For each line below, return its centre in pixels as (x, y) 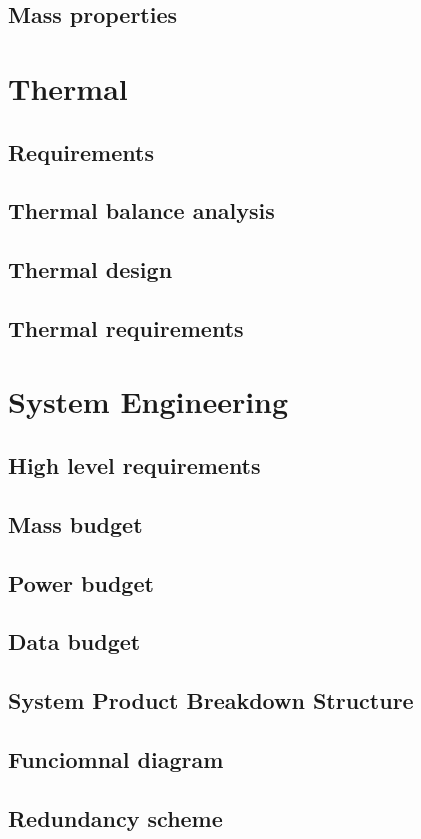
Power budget (81, 582)
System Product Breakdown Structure (211, 700)
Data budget (74, 641)
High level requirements (134, 465)
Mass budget (75, 523)
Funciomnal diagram (116, 758)
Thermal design (90, 269)
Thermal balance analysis (141, 210)
